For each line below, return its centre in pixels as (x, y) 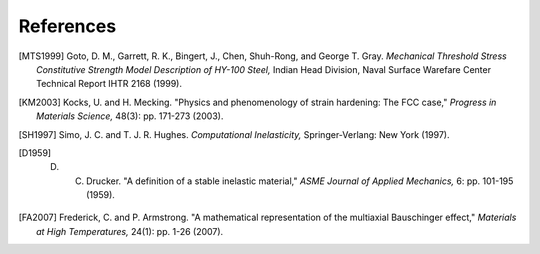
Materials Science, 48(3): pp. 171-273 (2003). (130, 116)
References (67, 26)
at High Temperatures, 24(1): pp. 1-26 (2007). (130, 231)
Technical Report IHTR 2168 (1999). (109, 84)
